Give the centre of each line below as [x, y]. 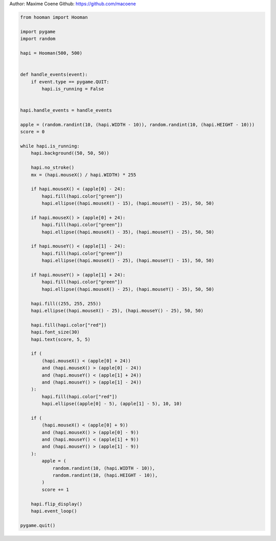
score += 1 [55, 489]
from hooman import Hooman [54, 17]
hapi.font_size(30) [55, 332]
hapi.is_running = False [73, 89]
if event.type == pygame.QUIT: [70, 82]
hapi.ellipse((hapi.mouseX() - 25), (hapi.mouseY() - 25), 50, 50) [117, 311]
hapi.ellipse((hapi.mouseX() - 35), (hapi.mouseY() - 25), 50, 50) [128, 232]
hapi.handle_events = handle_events [66, 110]
